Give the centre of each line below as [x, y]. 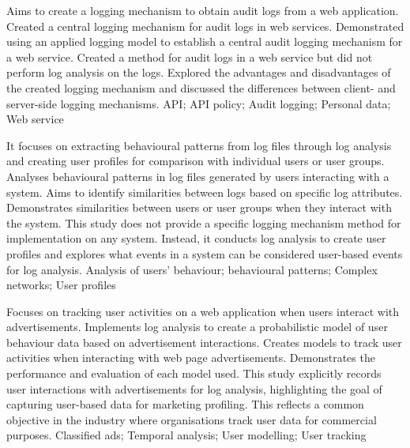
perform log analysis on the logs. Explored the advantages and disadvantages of [199, 72]
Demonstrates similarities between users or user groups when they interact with [199, 207]
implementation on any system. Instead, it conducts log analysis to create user [196, 238]
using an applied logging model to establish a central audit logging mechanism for [205, 41]
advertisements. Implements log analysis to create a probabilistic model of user [197, 327]
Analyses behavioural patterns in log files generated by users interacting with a [198, 176]
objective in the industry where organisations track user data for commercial [192, 419]
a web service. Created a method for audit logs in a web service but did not [190, 56]
